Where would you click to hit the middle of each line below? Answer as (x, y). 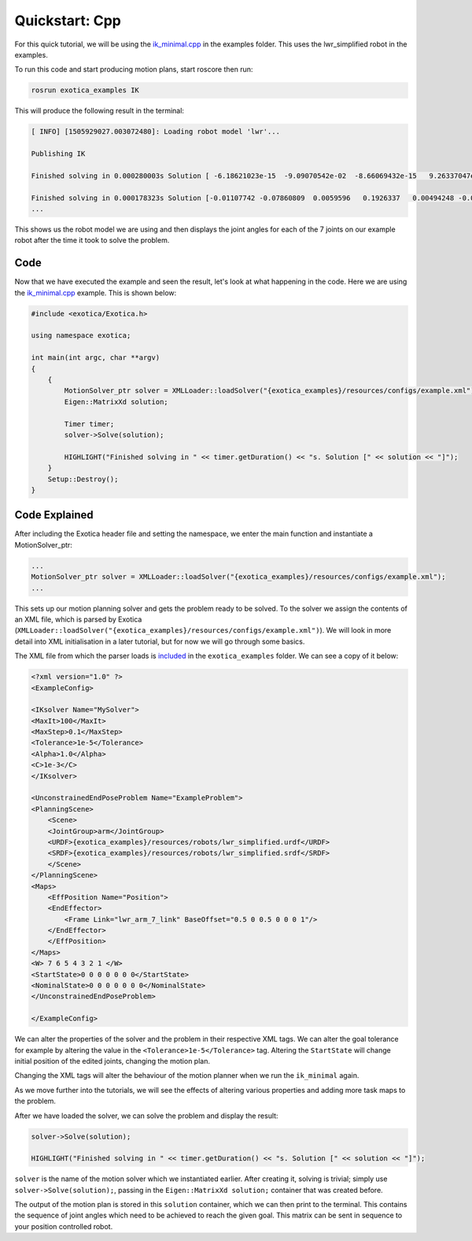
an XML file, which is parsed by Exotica (78, 619)
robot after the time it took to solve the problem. (92, 240)
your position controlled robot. (64, 1226)
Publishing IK (58, 154)
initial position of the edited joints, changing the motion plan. (112, 1061)
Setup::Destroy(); (83, 479)
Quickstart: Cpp (68, 20)
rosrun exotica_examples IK (85, 90)
